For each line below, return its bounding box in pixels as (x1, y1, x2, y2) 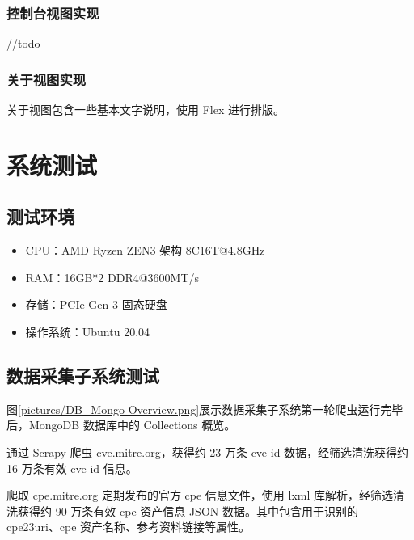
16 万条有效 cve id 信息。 (6, 459, 137, 476)
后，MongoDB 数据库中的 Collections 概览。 (6, 416, 236, 433)
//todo (6, 35, 40, 52)
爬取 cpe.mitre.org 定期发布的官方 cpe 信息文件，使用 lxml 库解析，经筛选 (6, 487, 393, 504)
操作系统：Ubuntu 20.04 (25, 323, 150, 340)
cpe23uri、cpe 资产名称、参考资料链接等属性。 (6, 518, 251, 535)
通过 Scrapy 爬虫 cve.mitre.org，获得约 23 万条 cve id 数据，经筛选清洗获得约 (6, 443, 409, 460)
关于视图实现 (6, 69, 87, 89)
